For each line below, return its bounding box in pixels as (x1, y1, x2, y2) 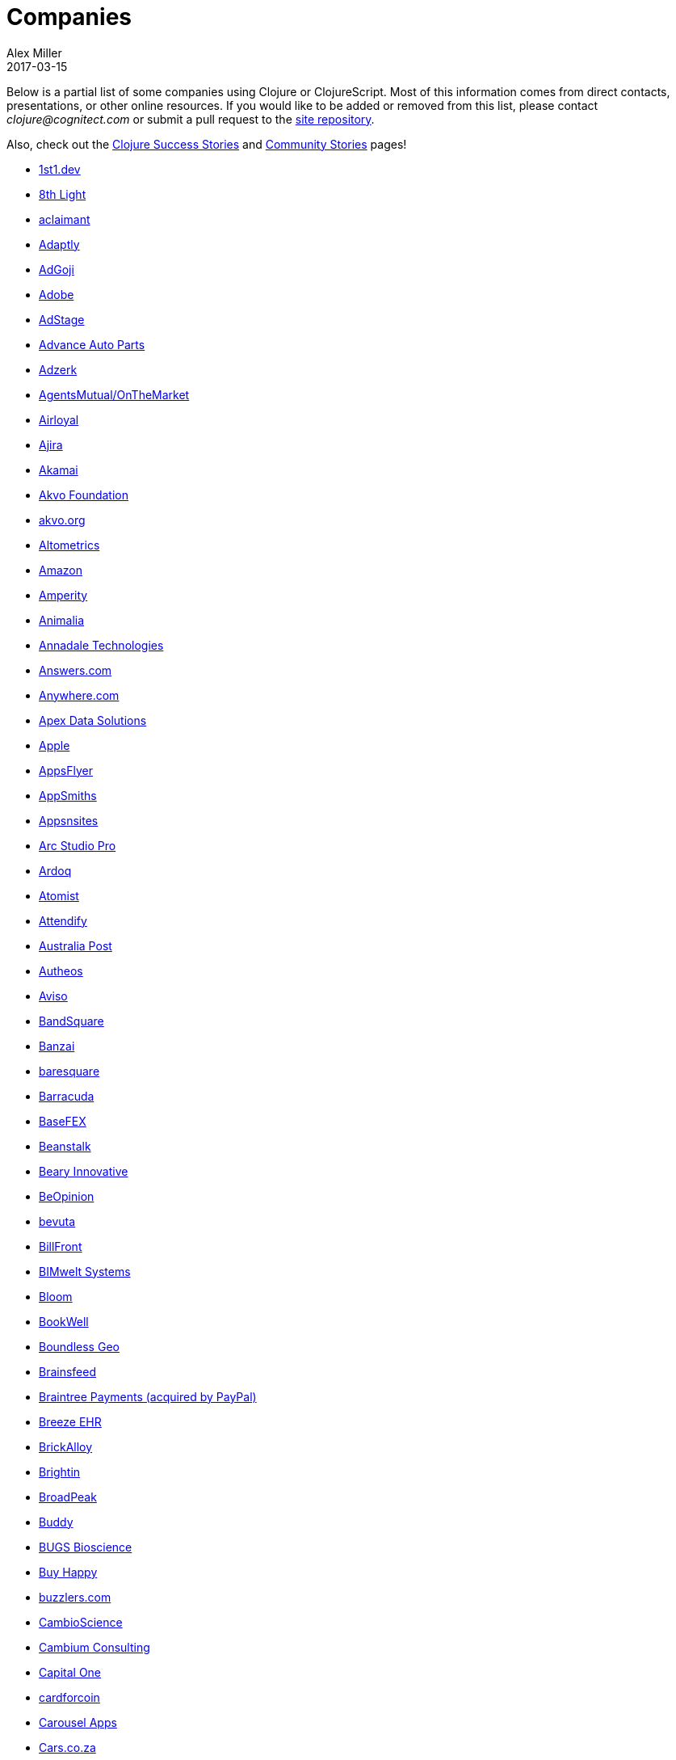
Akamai (39, 462, 78, 477)
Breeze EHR (39, 1414, 102, 1429)
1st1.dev (39, 162, 81, 176)
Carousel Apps (39, 1715, 117, 1729)
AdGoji (39, 262, 74, 276)
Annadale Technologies (39, 638, 164, 652)
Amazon (39, 562, 82, 577)
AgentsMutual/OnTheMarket (39, 387, 190, 402)
